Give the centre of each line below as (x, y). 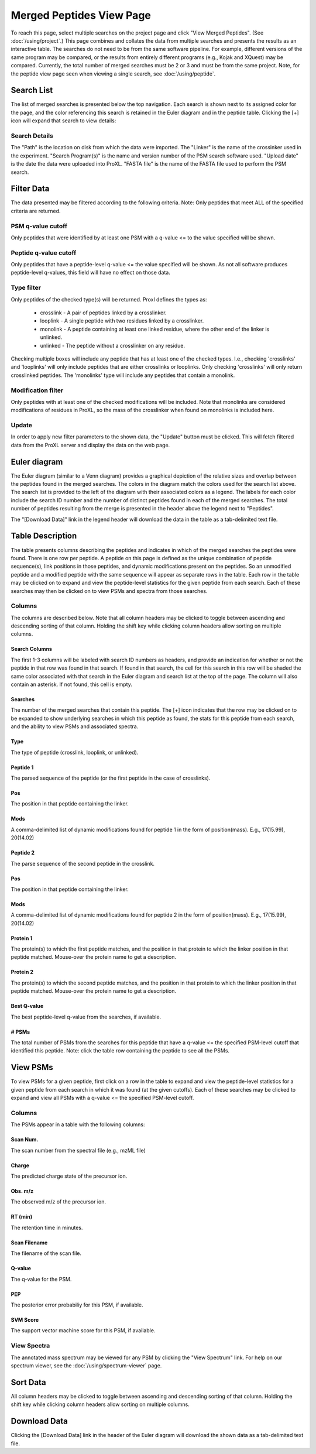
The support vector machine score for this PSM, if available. (83, 1330)
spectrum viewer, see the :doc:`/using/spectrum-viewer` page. (86, 1365)
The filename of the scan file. (46, 1253)
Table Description (44, 536)
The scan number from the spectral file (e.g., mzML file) (78, 1150)
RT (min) (21, 1217)
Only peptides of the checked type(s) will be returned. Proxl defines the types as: (109, 299)
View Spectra (30, 1346)
